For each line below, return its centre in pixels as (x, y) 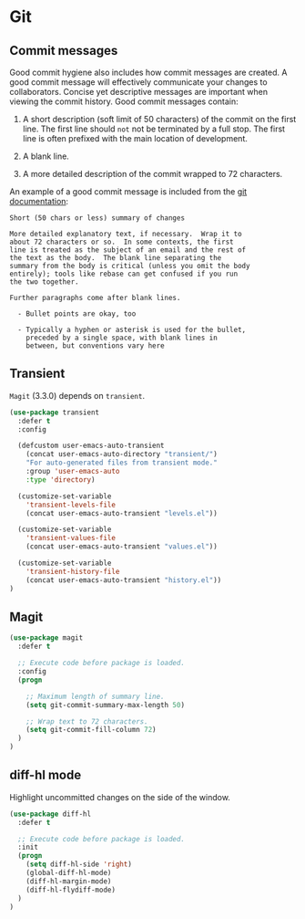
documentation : (39, 201)
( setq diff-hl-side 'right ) (79, 864)
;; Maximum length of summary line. (96, 696)
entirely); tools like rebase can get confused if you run (124, 274)
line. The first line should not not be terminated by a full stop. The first (153, 129)
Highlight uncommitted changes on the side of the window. (120, 797)
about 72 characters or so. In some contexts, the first (122, 242)
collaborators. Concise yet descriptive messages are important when (139, 92)
